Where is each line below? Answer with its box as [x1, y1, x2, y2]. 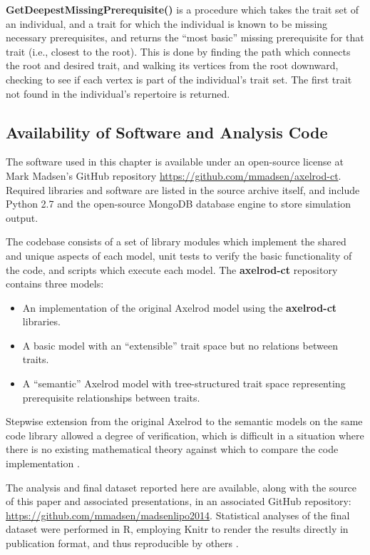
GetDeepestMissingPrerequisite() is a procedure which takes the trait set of [6, 2, 359, 16]
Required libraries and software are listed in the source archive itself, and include [6, 182, 360, 197]
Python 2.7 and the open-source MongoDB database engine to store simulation [6, 196, 351, 211]
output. [6, 210, 38, 225]
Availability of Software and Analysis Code [6, 121, 328, 143]
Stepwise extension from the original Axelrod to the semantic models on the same [6, 414, 363, 429]
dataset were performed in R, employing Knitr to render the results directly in [6, 521, 349, 536]
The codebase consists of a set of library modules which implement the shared [6, 234, 346, 249]
